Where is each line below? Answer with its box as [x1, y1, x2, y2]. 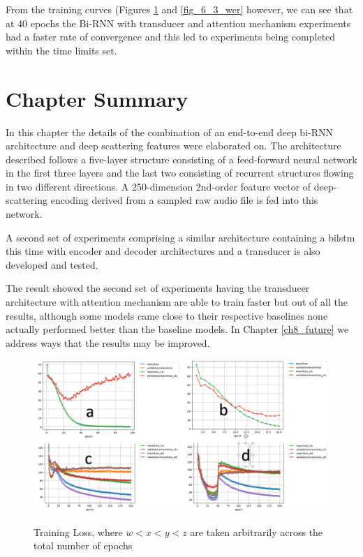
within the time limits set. [6, 43, 117, 57]
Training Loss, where [34, 524, 123, 539]
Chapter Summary [6, 84, 188, 112]
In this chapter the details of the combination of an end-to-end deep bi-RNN [6, 124, 333, 139]
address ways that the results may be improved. [6, 335, 210, 350]
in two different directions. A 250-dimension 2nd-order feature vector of [6, 179, 311, 193]
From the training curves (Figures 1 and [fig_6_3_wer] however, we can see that [6, 2, 353, 16]
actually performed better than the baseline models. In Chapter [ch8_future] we [6, 322, 349, 336]
